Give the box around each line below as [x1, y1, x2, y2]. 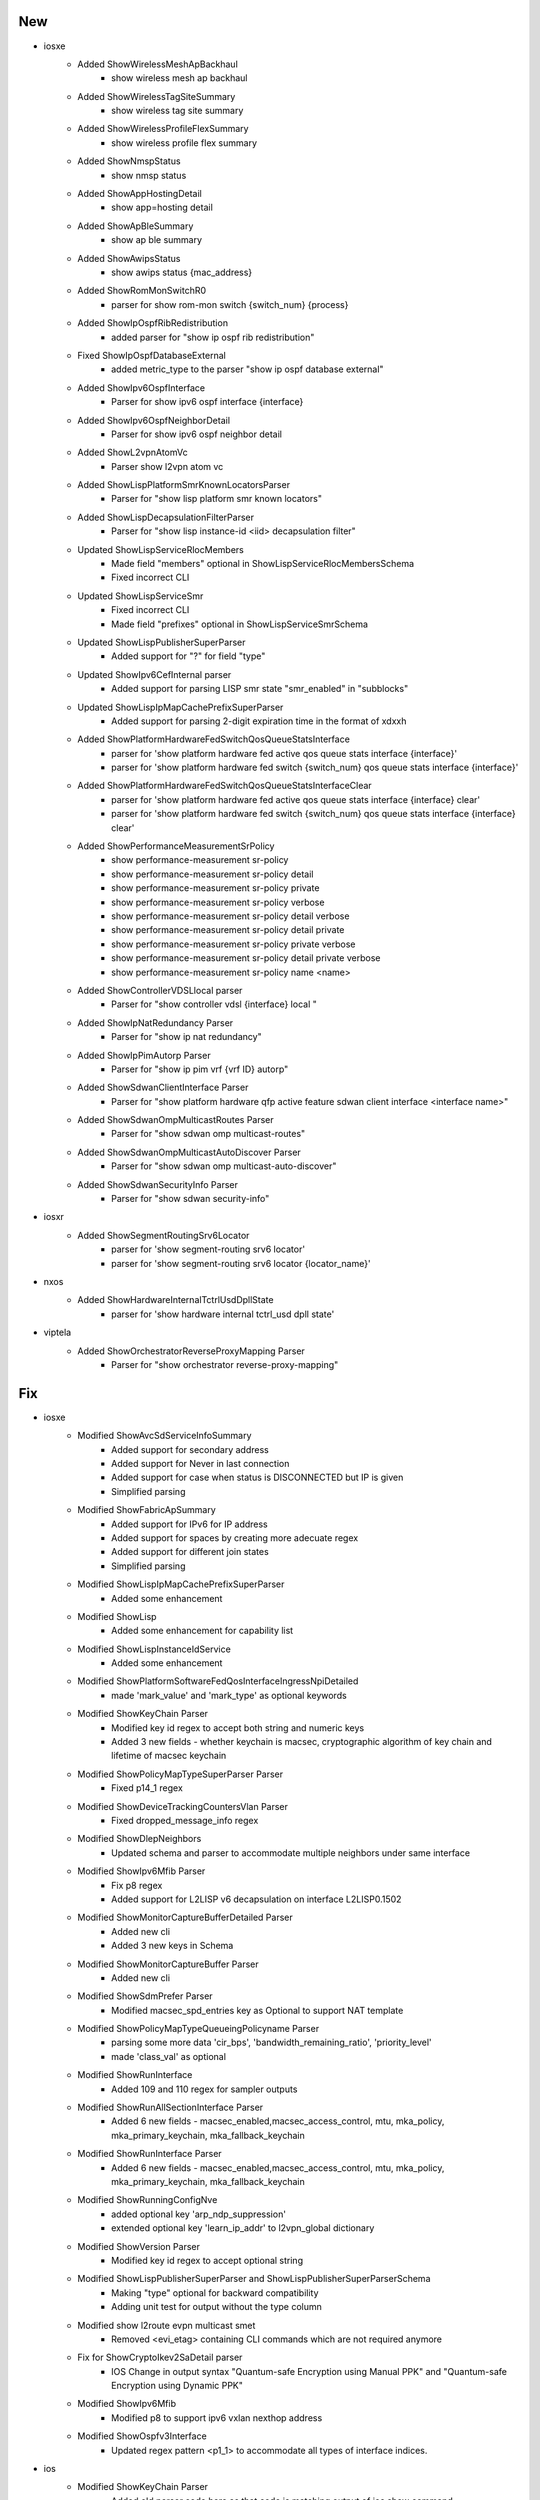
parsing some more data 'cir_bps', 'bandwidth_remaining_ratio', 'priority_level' [111, 2036, 432, 2049]
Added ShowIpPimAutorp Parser [77, 1049, 211, 1061]
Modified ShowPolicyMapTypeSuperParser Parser [77, 1768, 284, 1780]
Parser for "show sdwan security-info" [111, 1193, 270, 1205]
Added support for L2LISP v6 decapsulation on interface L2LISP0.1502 [111, 1893, 402, 1905]
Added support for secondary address [111, 1443, 269, 1455]
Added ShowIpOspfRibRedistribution [77, 317, 229, 329]
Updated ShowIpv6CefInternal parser [77, 668, 232, 680]
